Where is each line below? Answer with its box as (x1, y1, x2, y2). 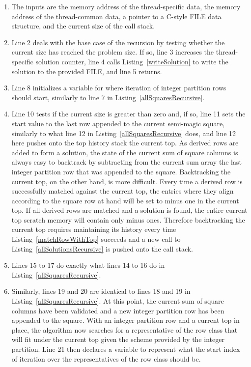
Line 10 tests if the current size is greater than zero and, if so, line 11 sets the (11, 109, 246, 119)
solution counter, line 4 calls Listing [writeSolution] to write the (35, 56, 228, 66)
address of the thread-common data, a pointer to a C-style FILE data (11, 11, 222, 21)
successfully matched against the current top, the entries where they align (11, 186, 234, 196)
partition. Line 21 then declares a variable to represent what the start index (11, 344, 240, 354)
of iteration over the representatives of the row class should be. (11, 353, 201, 364)
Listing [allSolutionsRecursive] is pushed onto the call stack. (11, 243, 193, 254)
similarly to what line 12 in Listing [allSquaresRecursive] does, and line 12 (11, 128, 236, 138)
